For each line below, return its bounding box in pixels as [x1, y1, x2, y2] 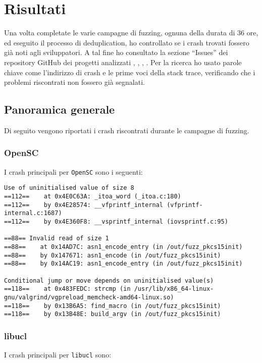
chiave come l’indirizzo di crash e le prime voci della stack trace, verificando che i [4, 67, 255, 77]
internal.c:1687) [4, 210, 62, 217]
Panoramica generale [4, 101, 115, 117]
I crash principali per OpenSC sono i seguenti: [4, 166, 143, 177]
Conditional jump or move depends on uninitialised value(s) [4, 277, 214, 284]
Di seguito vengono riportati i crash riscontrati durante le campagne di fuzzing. [4, 125, 249, 135]
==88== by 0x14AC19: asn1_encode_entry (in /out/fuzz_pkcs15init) [4, 260, 243, 268]
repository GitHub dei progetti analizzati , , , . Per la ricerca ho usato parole [4, 57, 242, 67]
